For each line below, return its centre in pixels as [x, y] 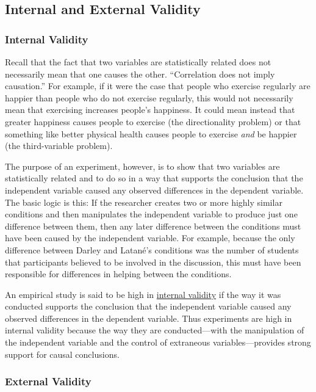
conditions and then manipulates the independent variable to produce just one [151, 214]
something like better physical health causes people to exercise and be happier [151, 133]
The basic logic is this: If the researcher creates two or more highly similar [144, 202]
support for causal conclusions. [62, 354]
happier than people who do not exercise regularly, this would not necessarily [149, 97]
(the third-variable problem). [59, 146]
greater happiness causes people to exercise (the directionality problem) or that [153, 121]
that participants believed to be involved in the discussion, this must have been [153, 262]
